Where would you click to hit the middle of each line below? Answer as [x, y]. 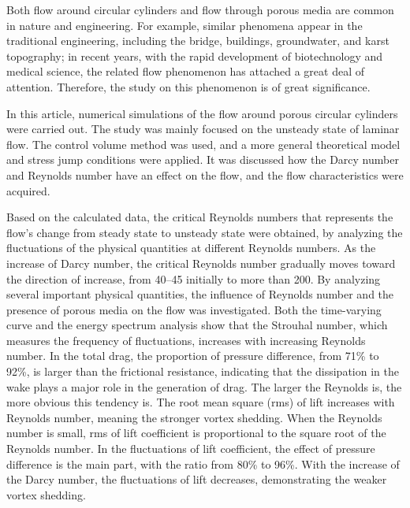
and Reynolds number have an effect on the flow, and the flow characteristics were [205, 174]
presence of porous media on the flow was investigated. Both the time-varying [194, 309]
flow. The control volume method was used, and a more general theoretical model [203, 144]
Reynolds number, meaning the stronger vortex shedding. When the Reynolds [194, 417]
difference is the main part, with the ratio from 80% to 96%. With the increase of [203, 464]
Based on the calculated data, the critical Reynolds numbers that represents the [200, 217]
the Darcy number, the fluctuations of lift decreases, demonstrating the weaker [197, 479]
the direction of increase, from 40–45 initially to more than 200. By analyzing [194, 278]
